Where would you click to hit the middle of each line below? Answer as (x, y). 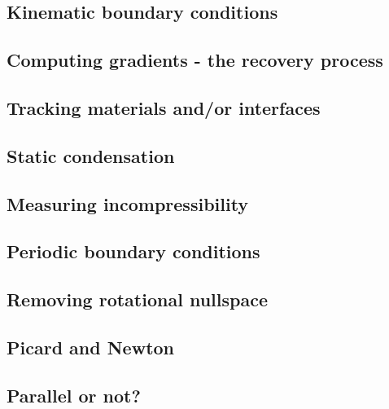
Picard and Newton (91, 347)
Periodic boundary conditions (133, 251)
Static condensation (91, 155)
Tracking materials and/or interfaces (164, 107)
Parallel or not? (74, 395)
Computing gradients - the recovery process (195, 60)
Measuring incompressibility (128, 203)
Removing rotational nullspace (137, 299)
